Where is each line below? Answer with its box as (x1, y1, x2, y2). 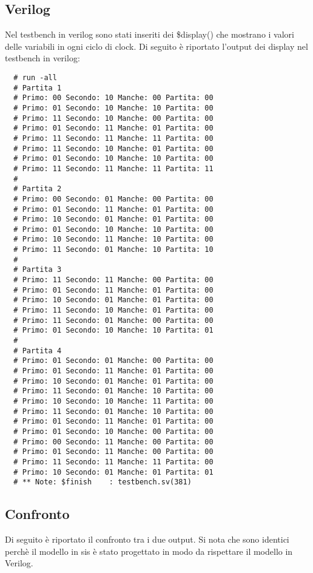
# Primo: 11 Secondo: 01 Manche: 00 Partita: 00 (13, 316, 214, 325)
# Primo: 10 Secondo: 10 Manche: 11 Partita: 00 (13, 396, 214, 405)
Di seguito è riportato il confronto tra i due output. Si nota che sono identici (5, 533, 289, 546)
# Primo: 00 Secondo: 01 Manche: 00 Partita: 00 (13, 194, 214, 203)
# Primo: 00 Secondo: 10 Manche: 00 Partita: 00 (13, 93, 214, 103)
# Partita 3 (13, 265, 62, 274)
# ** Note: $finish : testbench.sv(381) (13, 478, 192, 487)
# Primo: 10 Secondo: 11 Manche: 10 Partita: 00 (13, 235, 214, 244)
